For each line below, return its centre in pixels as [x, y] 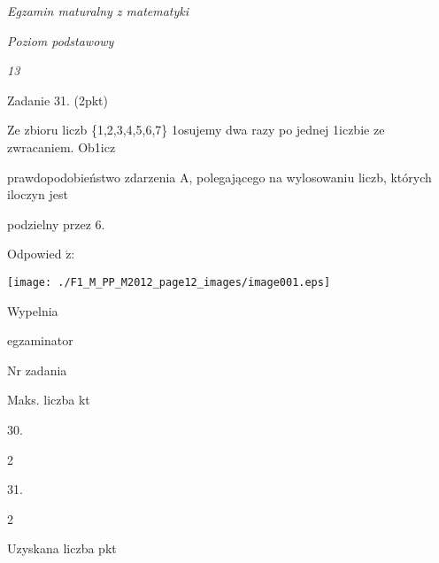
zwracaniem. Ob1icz [62, 147]
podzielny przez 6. [56, 224]
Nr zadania [37, 370]
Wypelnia [33, 310]
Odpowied [35, 254]
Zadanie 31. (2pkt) [58, 100]
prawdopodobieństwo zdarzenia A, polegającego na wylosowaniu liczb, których [219, 177]
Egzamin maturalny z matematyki [98, 11]
